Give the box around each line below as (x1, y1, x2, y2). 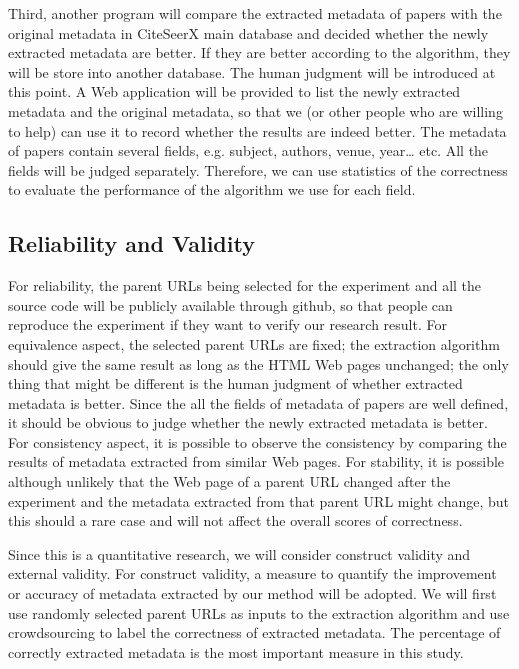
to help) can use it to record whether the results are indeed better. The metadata (8, 120, 507, 141)
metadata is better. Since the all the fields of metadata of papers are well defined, (8, 392, 509, 413)
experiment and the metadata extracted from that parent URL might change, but (8, 490, 510, 511)
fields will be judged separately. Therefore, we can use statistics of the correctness (8, 159, 508, 180)
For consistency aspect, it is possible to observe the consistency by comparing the (8, 431, 507, 452)
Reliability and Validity (8, 228, 255, 259)
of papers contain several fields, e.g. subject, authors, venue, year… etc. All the (8, 140, 489, 161)
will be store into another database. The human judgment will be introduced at (8, 61, 496, 82)
